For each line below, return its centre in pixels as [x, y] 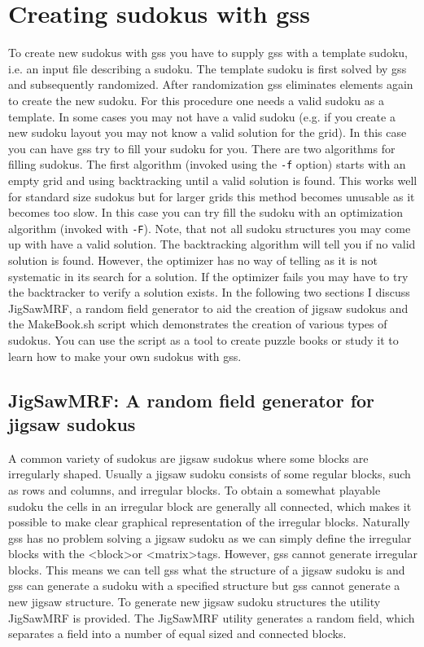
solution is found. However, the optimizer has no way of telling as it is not [193, 260]
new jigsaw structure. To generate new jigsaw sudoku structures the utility [195, 602]
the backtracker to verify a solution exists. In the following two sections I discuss [209, 292]
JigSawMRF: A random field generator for [192, 400]
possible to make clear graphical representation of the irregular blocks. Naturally [209, 522]
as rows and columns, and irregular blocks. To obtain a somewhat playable [195, 489]
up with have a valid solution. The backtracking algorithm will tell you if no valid [212, 244]
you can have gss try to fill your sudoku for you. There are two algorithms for [202, 148]
